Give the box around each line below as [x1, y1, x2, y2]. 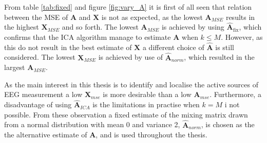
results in [225, 11, 255, 22]
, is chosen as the [201, 119, 255, 130]
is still [215, 41, 234, 52]
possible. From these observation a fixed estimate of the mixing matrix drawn [4, 109, 248, 120]
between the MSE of [4, 11, 68, 22]
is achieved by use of [98, 52, 163, 62]
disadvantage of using [4, 99, 72, 110]
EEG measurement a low [4, 89, 83, 100]
